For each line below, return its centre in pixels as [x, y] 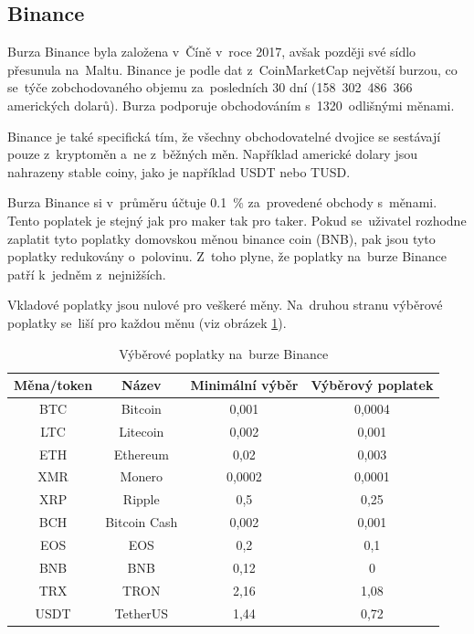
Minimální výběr [244, 385]
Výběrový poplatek [372, 385]
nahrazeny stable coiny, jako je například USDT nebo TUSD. [179, 171]
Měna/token [53, 385]
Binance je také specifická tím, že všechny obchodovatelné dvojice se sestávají [224, 136]
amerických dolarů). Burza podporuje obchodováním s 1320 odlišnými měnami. [231, 105]
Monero [141, 476]
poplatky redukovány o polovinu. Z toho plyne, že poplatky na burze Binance [227, 256]
